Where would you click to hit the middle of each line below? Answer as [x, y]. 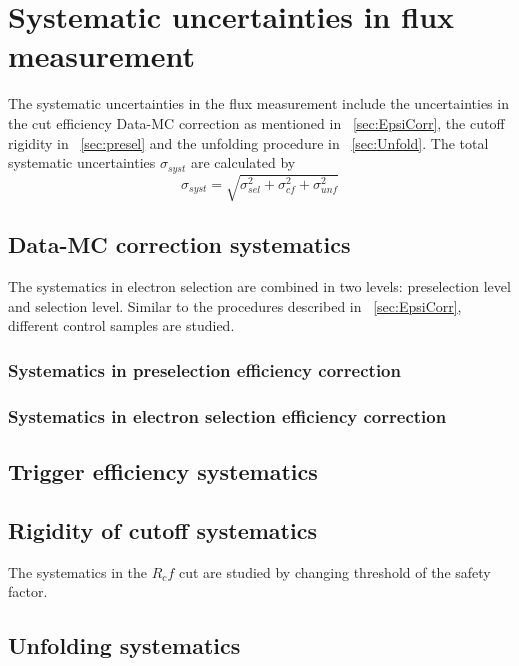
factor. [28, 591]
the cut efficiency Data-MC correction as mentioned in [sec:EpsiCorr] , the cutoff [256, 122]
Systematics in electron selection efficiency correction [227, 415]
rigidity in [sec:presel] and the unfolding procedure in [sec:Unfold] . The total [248, 142]
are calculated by [243, 162]
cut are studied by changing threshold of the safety [334, 571]
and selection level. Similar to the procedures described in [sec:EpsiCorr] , [235, 305]
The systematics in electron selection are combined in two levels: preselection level [259, 286]
